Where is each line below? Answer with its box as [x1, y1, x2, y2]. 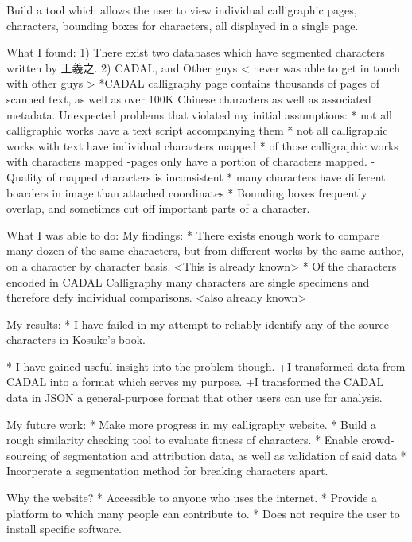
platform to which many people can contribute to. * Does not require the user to [6, 505, 400, 521]
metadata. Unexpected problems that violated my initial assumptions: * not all [6, 106, 392, 123]
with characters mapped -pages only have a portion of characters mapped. [6, 153, 367, 170]
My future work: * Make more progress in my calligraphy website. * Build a [6, 415, 376, 432]
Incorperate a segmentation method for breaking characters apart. [6, 462, 328, 479]
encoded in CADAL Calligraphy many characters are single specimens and [6, 273, 370, 290]
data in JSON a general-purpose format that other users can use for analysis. [6, 389, 383, 406]
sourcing [6, 446, 47, 463]
